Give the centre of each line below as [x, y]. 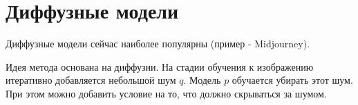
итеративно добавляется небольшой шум [91, 80]
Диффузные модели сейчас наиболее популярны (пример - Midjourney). [158, 44]
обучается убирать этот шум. [292, 80]
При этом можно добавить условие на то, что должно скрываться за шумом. [166, 93]
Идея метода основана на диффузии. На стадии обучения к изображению [160, 66]
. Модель [202, 80]
